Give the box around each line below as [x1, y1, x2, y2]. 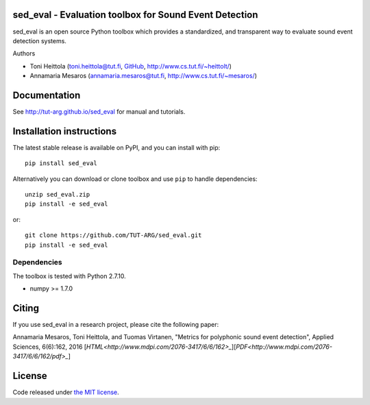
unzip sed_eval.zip [25, 191, 90, 199]
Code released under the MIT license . [12, 388, 119, 397]
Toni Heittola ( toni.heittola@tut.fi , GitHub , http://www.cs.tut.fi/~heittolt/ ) [29, 62, 232, 70]
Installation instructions [12, 125, 116, 137]
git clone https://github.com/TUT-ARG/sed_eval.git [25, 232, 202, 239]
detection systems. [12, 36, 66, 45]
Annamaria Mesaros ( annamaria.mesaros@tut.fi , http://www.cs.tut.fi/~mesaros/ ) [29, 72, 257, 80]
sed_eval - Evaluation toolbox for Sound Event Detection [12, 9, 258, 21]
